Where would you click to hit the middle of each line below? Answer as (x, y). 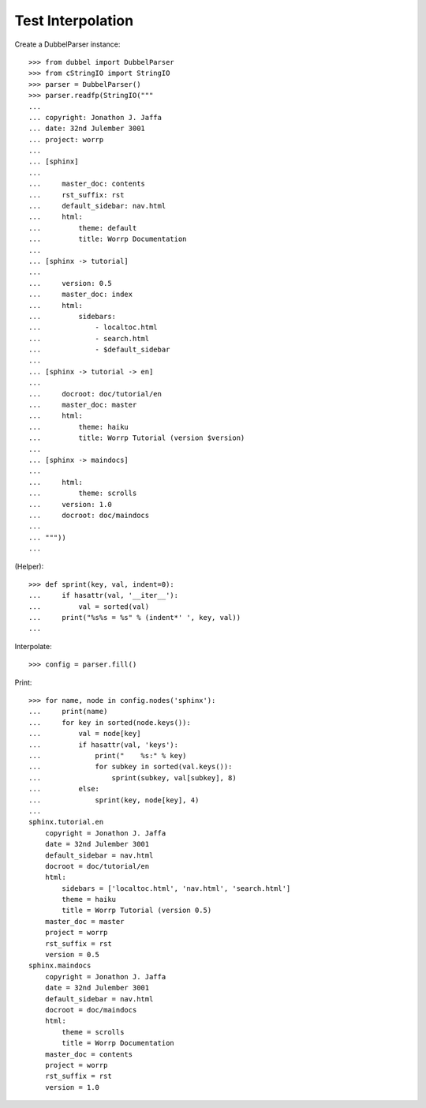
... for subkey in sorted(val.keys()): (131, 767)
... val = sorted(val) (89, 607)
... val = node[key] (85, 734)
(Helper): (29, 566)
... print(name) (68, 712)
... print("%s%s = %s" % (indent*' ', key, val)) (135, 618)
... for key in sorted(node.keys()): (110, 722)
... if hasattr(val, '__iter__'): (104, 595)
